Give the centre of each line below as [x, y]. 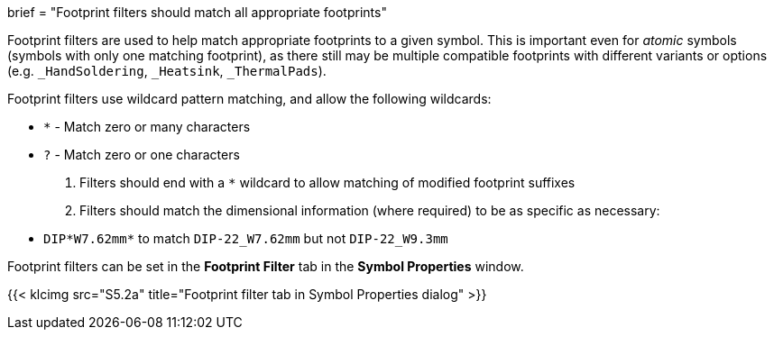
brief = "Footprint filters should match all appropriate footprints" [197, 12]
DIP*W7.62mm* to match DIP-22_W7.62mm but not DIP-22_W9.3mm [246, 238]
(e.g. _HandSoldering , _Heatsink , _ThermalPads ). [167, 71]
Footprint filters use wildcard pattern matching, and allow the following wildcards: [249, 99]
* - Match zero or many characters [147, 127]
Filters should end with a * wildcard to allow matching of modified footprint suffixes [327, 182]
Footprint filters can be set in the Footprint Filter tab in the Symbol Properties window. [266, 266]
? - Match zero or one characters [142, 155]
